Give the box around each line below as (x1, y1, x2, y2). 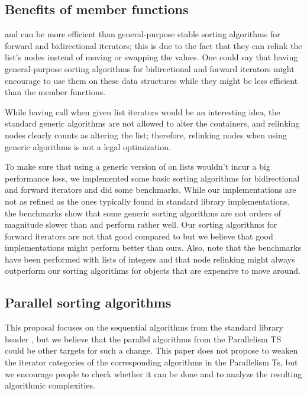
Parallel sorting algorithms (5, 293, 172, 312)
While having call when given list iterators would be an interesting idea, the (5, 105, 280, 118)
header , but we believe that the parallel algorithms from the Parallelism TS (5, 332, 282, 345)
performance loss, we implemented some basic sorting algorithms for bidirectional (5, 171, 300, 184)
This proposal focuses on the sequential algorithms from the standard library (5, 321, 283, 334)
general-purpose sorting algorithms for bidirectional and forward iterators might (5, 62, 295, 75)
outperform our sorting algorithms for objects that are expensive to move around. (5, 264, 300, 277)
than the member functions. (5, 86, 106, 98)
